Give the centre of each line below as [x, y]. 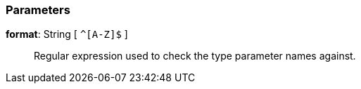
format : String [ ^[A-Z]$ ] [67, 34]
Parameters [38, 10]
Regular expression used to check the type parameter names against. [195, 56]
